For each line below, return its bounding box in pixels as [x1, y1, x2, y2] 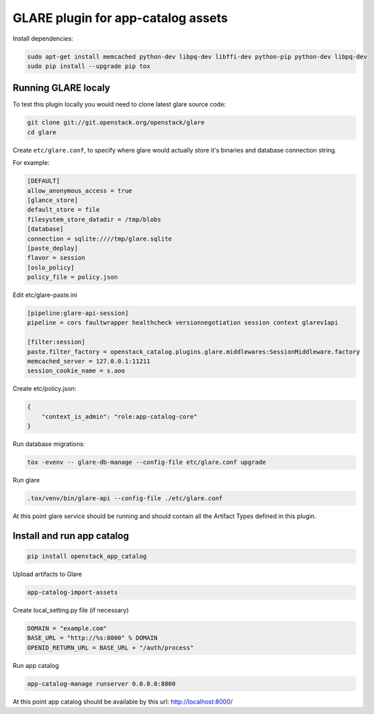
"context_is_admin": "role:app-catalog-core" [41, 412, 198, 421]
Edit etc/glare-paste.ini [12, 291, 78, 299]
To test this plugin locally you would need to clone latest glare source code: [12, 100, 226, 109]
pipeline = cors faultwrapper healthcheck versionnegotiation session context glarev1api [27, 319, 339, 326]
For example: [12, 159, 50, 167]
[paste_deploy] [27, 244, 78, 252]
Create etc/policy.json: [12, 385, 77, 393]
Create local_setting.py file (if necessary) [12, 606, 129, 614]
